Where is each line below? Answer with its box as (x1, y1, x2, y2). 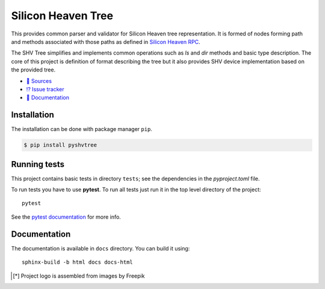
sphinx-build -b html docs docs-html (22, 259, 134, 266)
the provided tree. (11, 66, 56, 73)
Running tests (11, 159, 65, 169)
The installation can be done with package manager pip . (11, 126, 153, 133)
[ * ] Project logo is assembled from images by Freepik (13, 272, 145, 279)
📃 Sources (26, 77, 52, 84)
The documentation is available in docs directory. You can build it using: (11, 245, 190, 252)
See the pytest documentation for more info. (11, 213, 122, 221)
